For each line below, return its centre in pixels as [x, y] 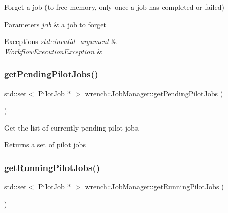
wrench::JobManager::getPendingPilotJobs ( [154, 93]
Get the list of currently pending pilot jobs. [72, 127]
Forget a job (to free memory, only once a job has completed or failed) [114, 7]
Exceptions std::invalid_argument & [61, 41]
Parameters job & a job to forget [55, 24]
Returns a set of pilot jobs [45, 145]
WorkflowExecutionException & [53, 51]
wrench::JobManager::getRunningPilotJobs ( [155, 187]
